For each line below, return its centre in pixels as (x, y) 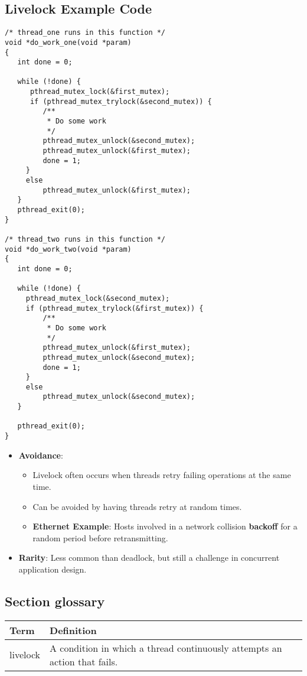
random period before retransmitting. (100, 537)
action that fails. (84, 661)
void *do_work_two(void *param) (68, 249)
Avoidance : (41, 455)
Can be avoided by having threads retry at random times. (137, 506)
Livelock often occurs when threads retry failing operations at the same (162, 475)
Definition (73, 630)
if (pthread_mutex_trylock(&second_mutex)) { (121, 101)
